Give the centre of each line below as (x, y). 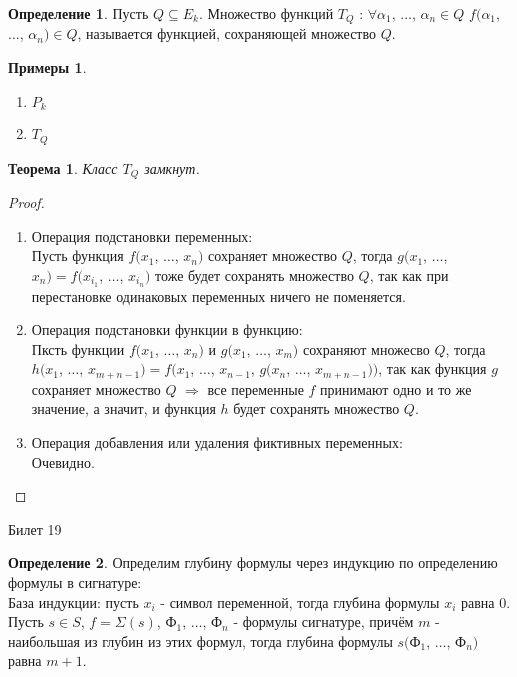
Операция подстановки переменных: (142, 235)
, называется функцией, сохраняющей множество (226, 33)
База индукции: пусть (73, 601)
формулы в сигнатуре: (75, 582)
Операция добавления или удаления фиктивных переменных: (217, 442)
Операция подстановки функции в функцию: (167, 329)
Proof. (26, 202)
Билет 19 (35, 528)
